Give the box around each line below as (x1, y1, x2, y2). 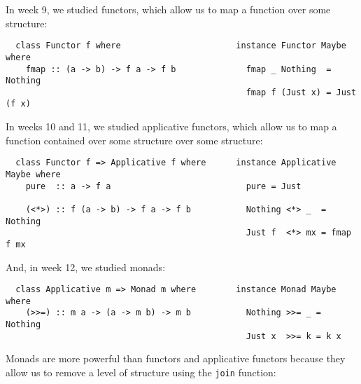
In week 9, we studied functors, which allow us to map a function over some (6, 2, 331, 16)
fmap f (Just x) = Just (246, 87, 357, 97)
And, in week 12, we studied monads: (6, 259, 166, 274)
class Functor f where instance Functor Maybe (15, 41, 346, 51)
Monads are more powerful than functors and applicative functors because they (6, 351, 346, 366)
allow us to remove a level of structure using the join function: (6, 365, 276, 380)
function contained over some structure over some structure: (6, 132, 263, 147)
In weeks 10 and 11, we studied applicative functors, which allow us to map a (6, 119, 337, 134)
